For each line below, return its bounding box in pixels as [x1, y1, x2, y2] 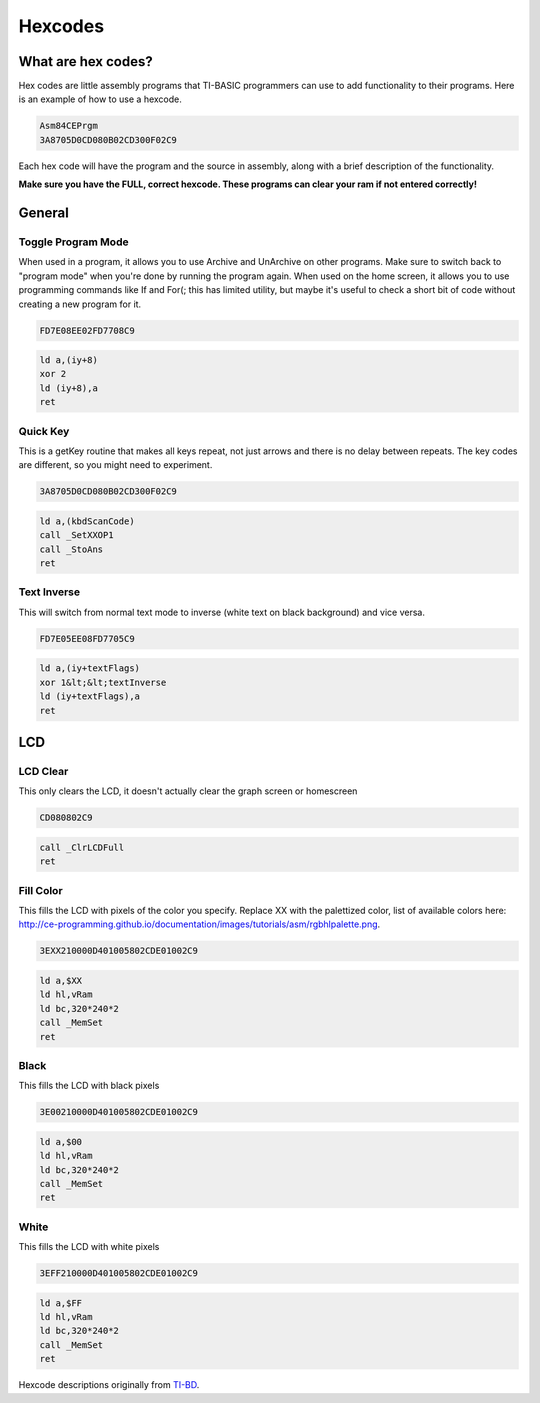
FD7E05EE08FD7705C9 [39, 633, 135, 644]
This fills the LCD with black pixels [18, 1080, 160, 1092]
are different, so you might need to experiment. [18, 459, 213, 471]
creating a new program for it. [18, 298, 142, 310]
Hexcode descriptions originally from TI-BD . [18, 1379, 200, 1391]
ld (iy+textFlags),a [39, 691, 140, 702]
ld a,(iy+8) [39, 355, 99, 366]
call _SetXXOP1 [39, 530, 114, 541]
